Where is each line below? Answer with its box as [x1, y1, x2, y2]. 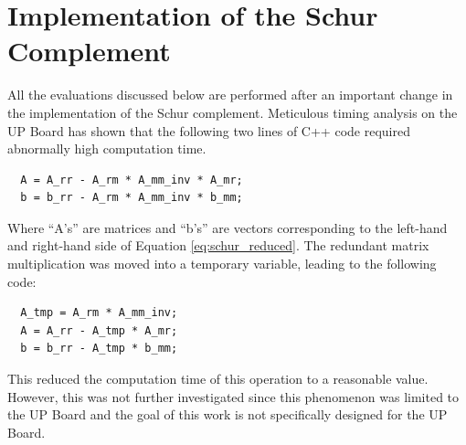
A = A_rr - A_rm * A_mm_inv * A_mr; [20, 173, 243, 186]
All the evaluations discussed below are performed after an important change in [7, 85, 453, 104]
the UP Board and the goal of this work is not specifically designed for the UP [7, 405, 448, 424]
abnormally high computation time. [7, 139, 207, 158]
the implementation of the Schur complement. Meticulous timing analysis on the [7, 102, 458, 122]
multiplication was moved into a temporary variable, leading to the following [7, 254, 437, 273]
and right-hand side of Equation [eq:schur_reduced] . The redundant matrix [7, 236, 429, 255]
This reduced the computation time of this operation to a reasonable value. [7, 369, 429, 388]
